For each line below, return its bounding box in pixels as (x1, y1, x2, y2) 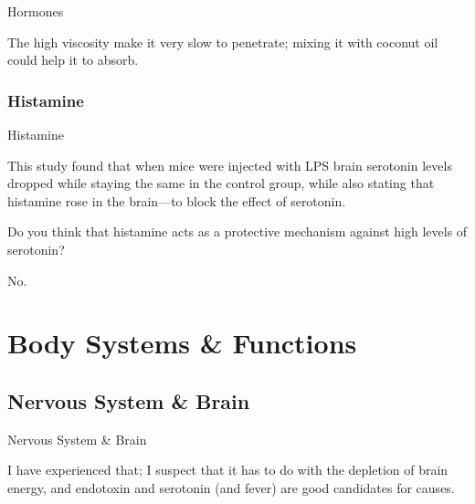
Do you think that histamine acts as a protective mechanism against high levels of (7, 222, 468, 241)
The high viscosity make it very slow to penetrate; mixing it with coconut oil (7, 32, 438, 51)
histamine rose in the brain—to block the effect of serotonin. (7, 191, 346, 210)
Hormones (7, 2, 64, 20)
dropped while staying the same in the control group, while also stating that (7, 173, 435, 193)
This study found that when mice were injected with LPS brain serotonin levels (7, 155, 452, 174)
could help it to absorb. (7, 50, 139, 69)
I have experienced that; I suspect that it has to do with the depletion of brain (7, 460, 449, 479)
